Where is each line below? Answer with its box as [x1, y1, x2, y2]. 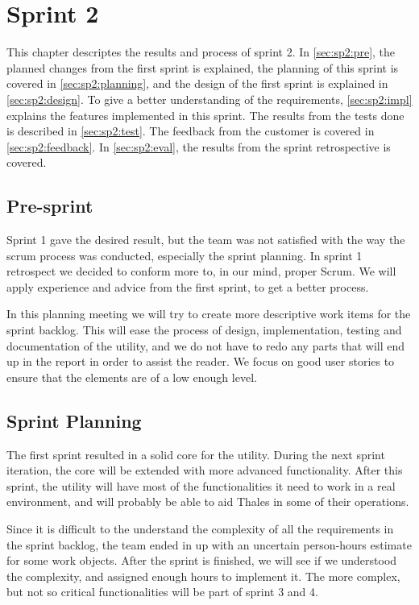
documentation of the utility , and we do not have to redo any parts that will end [6, 337, 405, 354]
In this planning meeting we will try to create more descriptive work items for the [6, 305, 411, 322]
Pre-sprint [6, 193, 93, 218]
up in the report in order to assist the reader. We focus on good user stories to [6, 353, 395, 370]
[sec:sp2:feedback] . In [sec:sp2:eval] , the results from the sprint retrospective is [6, 138, 391, 155]
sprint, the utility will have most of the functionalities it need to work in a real [6, 477, 396, 494]
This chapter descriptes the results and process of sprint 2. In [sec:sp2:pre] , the [6, 44, 396, 60]
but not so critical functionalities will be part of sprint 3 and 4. [6, 583, 318, 600]
